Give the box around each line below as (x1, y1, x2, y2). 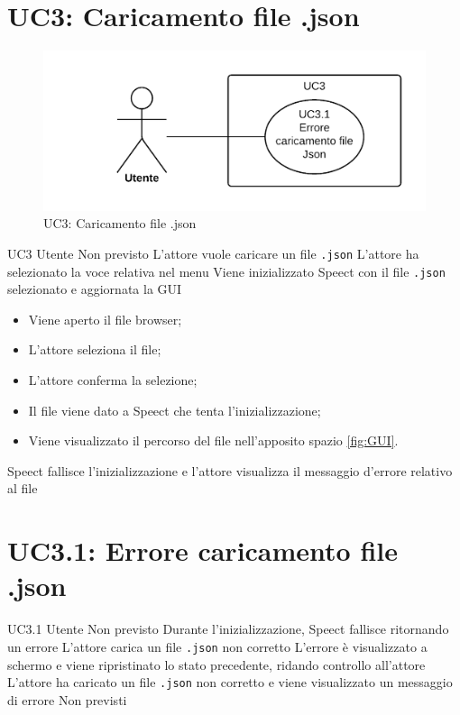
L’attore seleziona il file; (28, 340, 161, 359)
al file (7, 479, 38, 498)
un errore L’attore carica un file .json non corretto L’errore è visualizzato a (7, 637, 428, 655)
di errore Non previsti (7, 690, 127, 709)
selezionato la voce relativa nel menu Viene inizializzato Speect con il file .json (7, 261, 446, 280)
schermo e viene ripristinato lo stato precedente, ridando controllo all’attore (7, 655, 426, 674)
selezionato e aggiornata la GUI (7, 280, 182, 298)
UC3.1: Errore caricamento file (7, 532, 399, 569)
